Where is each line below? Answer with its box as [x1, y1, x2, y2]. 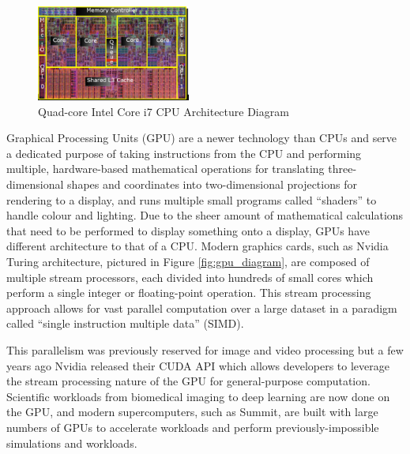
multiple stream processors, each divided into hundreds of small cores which [6, 268, 374, 285]
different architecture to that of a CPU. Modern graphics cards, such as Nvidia [6, 238, 389, 254]
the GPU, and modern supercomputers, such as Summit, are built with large [6, 403, 378, 420]
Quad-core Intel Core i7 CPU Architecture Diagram [38, 103, 289, 119]
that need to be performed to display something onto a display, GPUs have [6, 222, 370, 238]
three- [328, 160, 357, 177]
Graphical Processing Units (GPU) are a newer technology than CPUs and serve [6, 129, 397, 146]
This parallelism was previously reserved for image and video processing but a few [6, 341, 404, 358]
